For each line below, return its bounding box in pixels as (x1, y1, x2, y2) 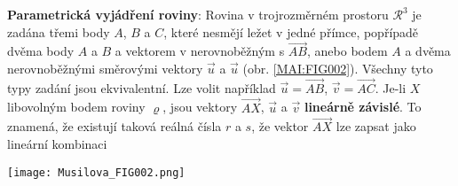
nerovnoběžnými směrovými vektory (7, 59, 203, 77)
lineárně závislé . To (304, 97, 422, 116)
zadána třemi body (7, 22, 110, 41)
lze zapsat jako (336, 117, 416, 136)
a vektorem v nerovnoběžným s (114, 42, 285, 60)
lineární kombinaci (7, 135, 107, 153)
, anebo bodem (306, 42, 388, 60)
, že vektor (251, 117, 309, 136)
